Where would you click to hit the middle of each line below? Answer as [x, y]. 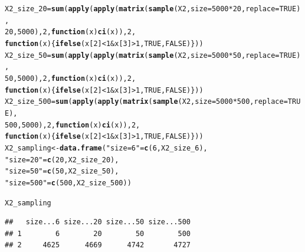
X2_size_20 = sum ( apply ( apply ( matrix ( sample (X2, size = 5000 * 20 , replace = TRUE [151, 9]
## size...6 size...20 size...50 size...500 [98, 222]
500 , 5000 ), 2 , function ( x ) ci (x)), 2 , [73, 125]
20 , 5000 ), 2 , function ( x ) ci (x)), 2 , [70, 32]
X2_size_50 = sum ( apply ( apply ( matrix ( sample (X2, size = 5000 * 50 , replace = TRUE [151, 55]
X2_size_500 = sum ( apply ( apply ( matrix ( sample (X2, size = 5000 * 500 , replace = [146, 102]
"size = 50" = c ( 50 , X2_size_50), [62, 171]
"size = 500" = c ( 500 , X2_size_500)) [68, 183]
